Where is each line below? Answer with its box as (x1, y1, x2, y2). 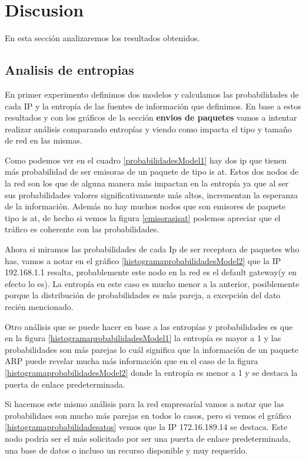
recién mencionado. (5, 301, 74, 313)
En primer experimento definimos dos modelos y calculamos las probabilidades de (5, 88, 299, 100)
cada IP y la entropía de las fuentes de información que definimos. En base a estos (5, 99, 301, 112)
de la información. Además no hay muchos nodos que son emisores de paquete (5, 200, 286, 212)
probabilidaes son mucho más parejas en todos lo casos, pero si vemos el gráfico (5, 409, 291, 421)
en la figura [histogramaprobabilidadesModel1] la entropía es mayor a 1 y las (5, 332, 281, 344)
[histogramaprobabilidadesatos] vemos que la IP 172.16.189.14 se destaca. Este (5, 421, 288, 433)
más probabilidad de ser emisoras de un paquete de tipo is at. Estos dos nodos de (5, 165, 299, 178)
